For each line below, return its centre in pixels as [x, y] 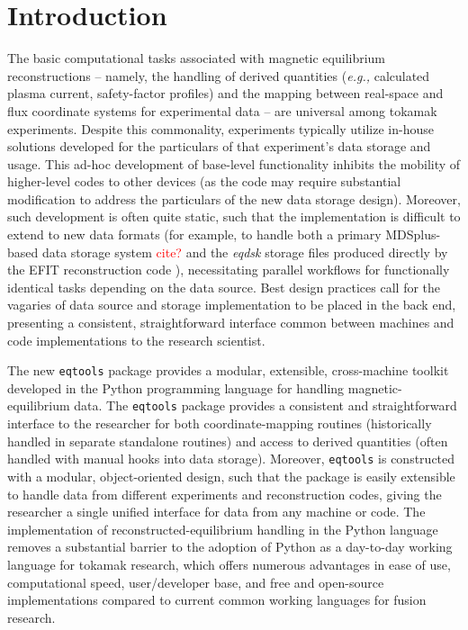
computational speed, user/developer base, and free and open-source [196, 582]
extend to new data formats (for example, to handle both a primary [194, 234]
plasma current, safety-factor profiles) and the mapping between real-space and [225, 93]
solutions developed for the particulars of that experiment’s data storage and [219, 146]
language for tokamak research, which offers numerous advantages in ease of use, [229, 564]
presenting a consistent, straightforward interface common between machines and [231, 323]
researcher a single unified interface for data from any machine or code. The [216, 512]
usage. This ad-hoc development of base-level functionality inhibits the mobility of [234, 163]
